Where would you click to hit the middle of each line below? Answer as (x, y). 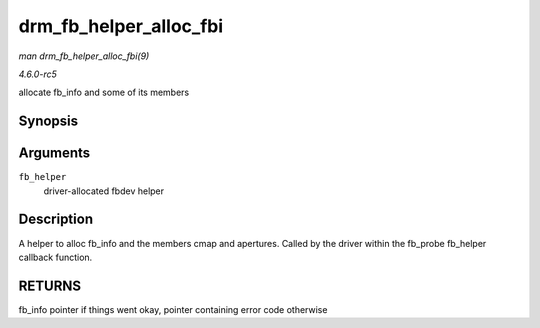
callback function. (55, 257)
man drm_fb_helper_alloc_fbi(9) (84, 56)
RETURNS (50, 285)
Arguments (54, 153)
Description (56, 219)
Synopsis (48, 121)
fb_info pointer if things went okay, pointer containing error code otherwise (173, 309)
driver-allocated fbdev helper (104, 191)
